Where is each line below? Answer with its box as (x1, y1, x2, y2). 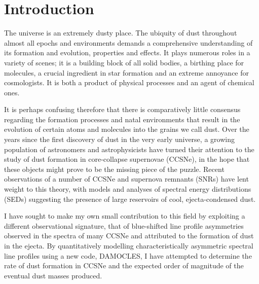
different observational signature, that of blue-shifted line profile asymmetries (4, 220, 244, 231)
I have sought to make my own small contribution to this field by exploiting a (4, 210, 245, 221)
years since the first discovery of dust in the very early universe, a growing (4, 134, 235, 145)
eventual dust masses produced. (4, 270, 102, 280)
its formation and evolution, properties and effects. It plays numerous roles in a (4, 47, 250, 58)
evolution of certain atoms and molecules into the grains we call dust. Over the (4, 124, 249, 134)
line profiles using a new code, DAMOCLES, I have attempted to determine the (4, 250, 252, 261)
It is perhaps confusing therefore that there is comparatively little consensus (4, 104, 241, 115)
